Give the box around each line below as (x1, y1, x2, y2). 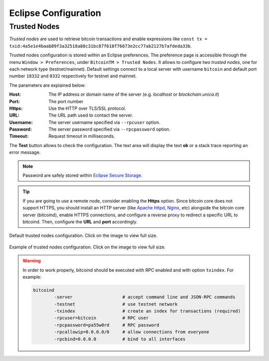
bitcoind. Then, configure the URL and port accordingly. (22, 218, 138, 224)
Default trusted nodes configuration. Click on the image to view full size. (9, 232, 158, 239)
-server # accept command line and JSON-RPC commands (54, 294, 236, 300)
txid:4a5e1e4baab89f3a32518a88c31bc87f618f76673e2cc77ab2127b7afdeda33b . (9, 43, 192, 49)
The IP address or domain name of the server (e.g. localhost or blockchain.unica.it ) (48, 91, 219, 97)
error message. (9, 150, 41, 156)
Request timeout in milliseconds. (48, 133, 116, 139)
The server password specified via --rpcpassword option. (48, 126, 170, 132)
